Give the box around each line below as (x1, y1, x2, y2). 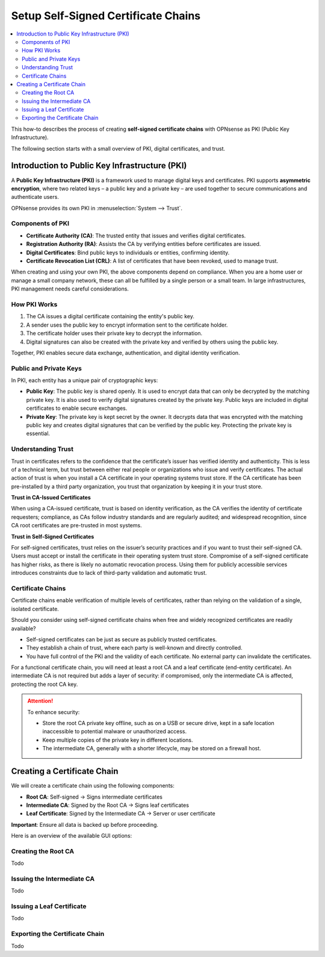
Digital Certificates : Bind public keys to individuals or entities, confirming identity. (26, 249, 230, 256)
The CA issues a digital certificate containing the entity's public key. (26, 313, 195, 320)
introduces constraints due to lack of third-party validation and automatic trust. (11, 569, 207, 577)
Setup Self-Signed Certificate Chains (11, 9, 201, 22)
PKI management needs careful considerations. (11, 285, 129, 292)
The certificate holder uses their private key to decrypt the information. (26, 330, 203, 337)
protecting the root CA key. (11, 680, 78, 688)
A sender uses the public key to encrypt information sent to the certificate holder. (26, 321, 228, 328)
